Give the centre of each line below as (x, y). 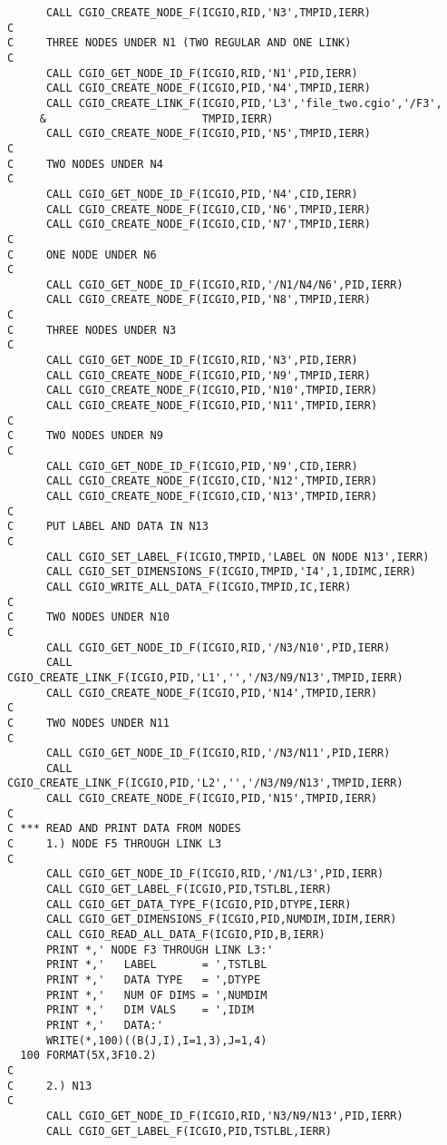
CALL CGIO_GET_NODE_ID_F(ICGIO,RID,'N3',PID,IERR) (202, 361)
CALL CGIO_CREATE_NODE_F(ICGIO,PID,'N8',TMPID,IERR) (208, 300)
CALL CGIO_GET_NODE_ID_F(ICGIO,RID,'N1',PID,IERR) (202, 73)
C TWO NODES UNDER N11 (88, 723)
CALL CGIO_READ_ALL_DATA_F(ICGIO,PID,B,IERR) (185, 935)
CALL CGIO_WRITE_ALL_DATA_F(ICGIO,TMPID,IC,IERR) (199, 587)
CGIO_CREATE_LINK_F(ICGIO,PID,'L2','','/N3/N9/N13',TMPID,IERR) (205, 783)
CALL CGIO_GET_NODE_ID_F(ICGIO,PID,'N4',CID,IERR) (202, 194)
